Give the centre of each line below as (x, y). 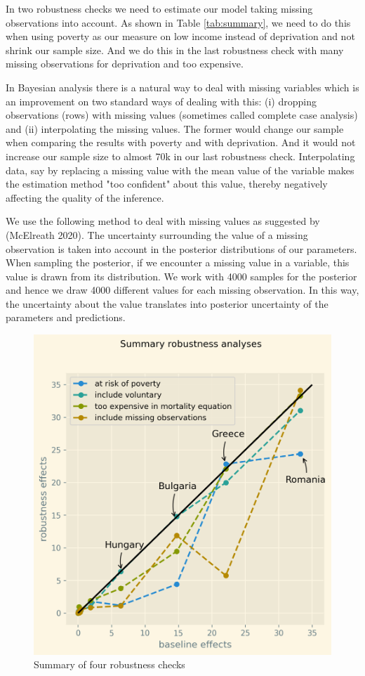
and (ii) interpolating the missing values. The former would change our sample (175, 128)
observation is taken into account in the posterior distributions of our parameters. (181, 248)
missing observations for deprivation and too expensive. (125, 64)
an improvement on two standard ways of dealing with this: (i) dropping (161, 101)
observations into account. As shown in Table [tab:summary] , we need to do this (178, 22)
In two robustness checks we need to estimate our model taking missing (159, 8)
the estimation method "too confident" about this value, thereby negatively (167, 184)
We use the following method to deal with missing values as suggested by (163, 221)
